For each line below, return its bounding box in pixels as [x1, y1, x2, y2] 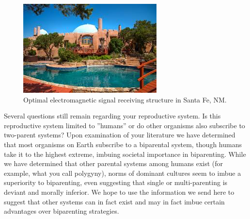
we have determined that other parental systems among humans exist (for [4, 158, 223, 168]
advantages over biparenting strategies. [4, 206, 119, 216]
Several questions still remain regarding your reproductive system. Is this [4, 111, 221, 121]
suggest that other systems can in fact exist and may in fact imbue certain [4, 196, 225, 206]
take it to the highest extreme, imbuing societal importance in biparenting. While [4, 149, 246, 159]
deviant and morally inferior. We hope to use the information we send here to [4, 186, 234, 197]
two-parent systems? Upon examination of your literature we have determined [4, 130, 235, 140]
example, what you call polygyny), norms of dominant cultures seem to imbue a [4, 168, 241, 178]
